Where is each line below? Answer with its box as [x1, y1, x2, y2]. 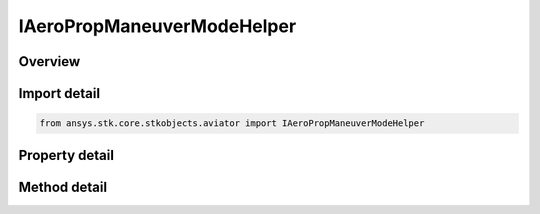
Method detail [18, 178, 108, 195]
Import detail [18, 85, 100, 102]
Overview [18, 53, 81, 70]
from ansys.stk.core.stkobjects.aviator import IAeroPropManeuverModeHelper [39, 118, 425, 129]
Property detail [18, 146, 115, 164]
